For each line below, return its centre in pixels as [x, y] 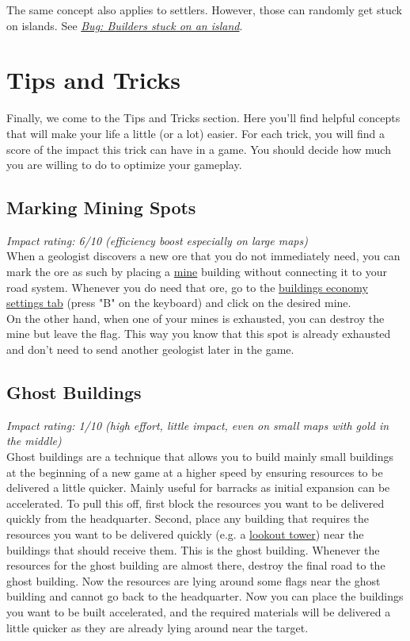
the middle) [34, 441]
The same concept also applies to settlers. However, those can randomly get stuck [204, 10]
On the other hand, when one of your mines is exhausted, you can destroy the [196, 318]
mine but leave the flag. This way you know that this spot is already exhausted [199, 334]
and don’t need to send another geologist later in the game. [150, 349]
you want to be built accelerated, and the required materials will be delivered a [199, 611]
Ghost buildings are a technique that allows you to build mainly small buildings [200, 457]
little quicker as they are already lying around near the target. [158, 627]
